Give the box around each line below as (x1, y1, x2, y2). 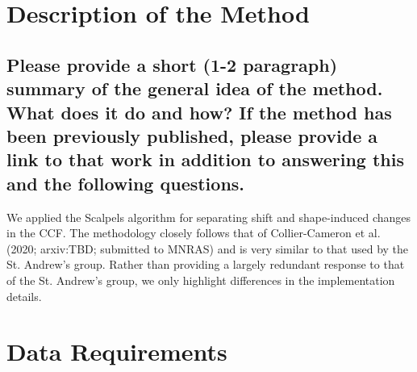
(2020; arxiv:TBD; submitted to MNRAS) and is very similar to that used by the (6, 240, 409, 257)
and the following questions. (6, 170, 245, 195)
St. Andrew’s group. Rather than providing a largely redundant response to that (6, 256, 405, 273)
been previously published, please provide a (6, 123, 377, 148)
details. (6, 287, 42, 304)
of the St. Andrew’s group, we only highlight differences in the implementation (6, 271, 395, 288)
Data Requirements (6, 335, 227, 368)
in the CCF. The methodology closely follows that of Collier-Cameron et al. (6, 224, 381, 241)
